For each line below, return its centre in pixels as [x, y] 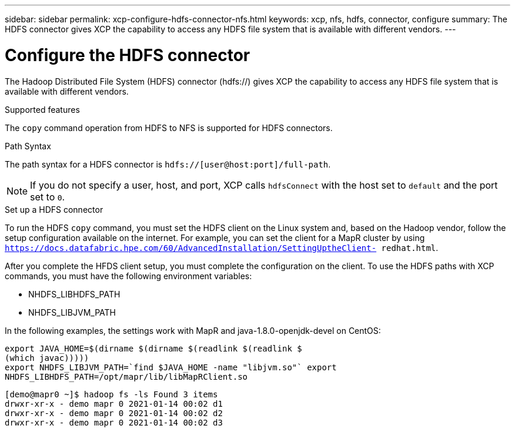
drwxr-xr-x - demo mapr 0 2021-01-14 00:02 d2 [114, 413]
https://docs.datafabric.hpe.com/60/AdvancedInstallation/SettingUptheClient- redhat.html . [222, 247]
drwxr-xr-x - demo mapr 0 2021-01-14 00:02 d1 [114, 403]
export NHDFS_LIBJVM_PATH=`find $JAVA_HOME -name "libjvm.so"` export [171, 367]
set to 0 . [48, 197]
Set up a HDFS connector [54, 209]
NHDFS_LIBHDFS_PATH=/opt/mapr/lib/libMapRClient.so [126, 376]
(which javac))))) [47, 358]
